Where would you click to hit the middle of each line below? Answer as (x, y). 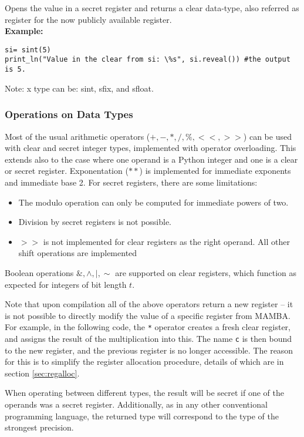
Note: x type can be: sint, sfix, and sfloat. (79, 88)
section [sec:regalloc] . (42, 373)
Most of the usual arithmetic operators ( (77, 136)
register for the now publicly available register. (88, 19)
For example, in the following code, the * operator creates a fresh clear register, (148, 327)
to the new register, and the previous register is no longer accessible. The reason (149, 350)
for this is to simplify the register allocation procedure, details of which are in (144, 362)
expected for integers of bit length (66, 284)
